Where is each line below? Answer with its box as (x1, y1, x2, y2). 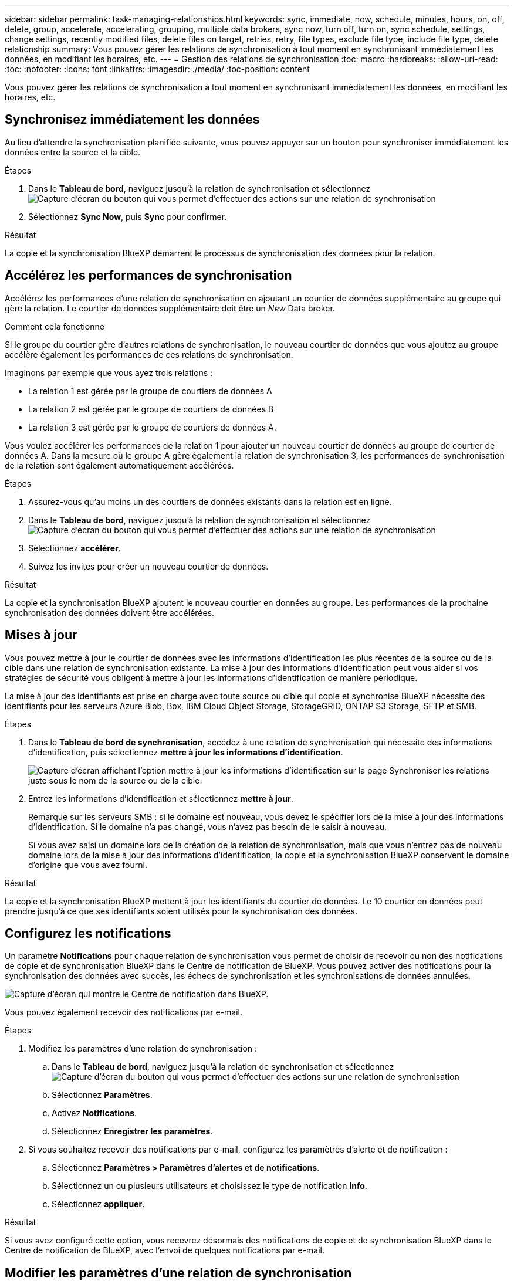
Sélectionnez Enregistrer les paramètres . (52, 1126, 213, 1137)
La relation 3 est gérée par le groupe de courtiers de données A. (28, 422, 276, 432)
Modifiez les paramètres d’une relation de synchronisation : (28, 1043, 258, 1054)
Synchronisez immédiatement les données (5, 112, 260, 127)
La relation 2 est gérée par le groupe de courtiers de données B (28, 404, 274, 414)
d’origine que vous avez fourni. (28, 859, 147, 870)
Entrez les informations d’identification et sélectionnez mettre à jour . (28, 793, 293, 804)
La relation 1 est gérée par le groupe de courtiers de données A (28, 385, 272, 396)
